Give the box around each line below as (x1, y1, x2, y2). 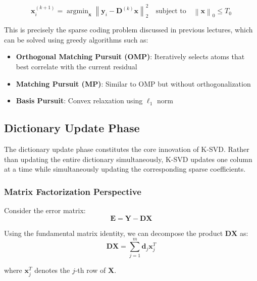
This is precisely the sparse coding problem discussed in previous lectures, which (4, 24, 253, 35)
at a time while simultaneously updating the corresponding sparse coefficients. (4, 164, 246, 174)
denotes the (34, 265, 70, 275)
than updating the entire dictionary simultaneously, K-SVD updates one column (4, 153, 252, 164)
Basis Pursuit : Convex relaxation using (16, 95, 143, 106)
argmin (67, 8, 88, 15)
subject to (156, 8, 186, 15)
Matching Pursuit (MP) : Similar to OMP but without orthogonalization (16, 78, 251, 89)
